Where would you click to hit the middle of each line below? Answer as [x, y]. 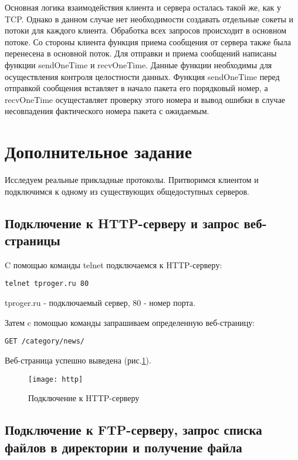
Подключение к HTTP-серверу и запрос [122, 223]
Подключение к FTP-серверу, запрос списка [133, 430]
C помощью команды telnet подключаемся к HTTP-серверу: [114, 264]
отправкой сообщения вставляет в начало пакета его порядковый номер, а [136, 88]
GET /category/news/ [45, 341]
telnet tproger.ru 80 [47, 284]
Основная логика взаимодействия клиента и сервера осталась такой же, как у [143, 7]
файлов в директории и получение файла [123, 447]
